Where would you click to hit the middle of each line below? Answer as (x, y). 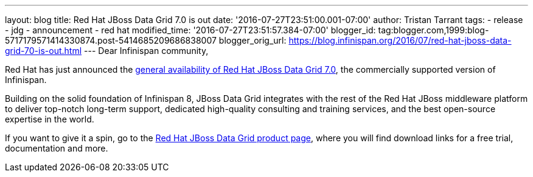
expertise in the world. (50, 119)
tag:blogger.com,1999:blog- (434, 30)
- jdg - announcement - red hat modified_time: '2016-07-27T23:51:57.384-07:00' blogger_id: (190, 30)
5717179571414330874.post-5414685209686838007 (111, 40)
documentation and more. (57, 148)
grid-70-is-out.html (44, 51)
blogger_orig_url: (253, 40)
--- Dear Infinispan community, (146, 51)
